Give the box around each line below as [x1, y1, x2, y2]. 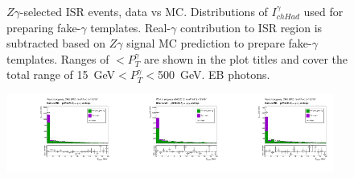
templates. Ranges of [6, 50, 109, 67]
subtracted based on [6, 35, 106, 52]
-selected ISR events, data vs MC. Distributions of [19, 3, 268, 19]
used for [303, 3, 344, 19]
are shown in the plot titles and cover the [144, 50, 348, 67]
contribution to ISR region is [179, 19, 323, 35]
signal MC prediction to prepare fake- [126, 35, 312, 52]
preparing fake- [6, 19, 81, 35]
